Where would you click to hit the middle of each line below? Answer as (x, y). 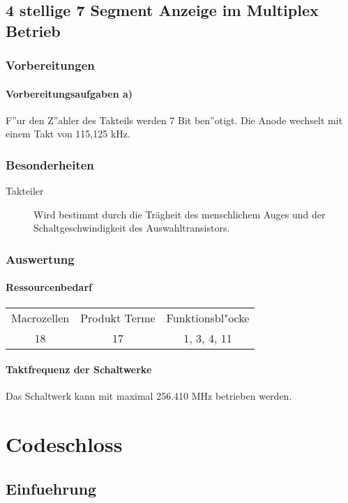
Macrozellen (40, 317)
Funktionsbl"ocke (208, 317)
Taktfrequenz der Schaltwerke (79, 369)
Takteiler (25, 191)
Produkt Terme (118, 317)
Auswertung (40, 258)
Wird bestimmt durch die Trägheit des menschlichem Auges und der (180, 214)
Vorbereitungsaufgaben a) (69, 93)
